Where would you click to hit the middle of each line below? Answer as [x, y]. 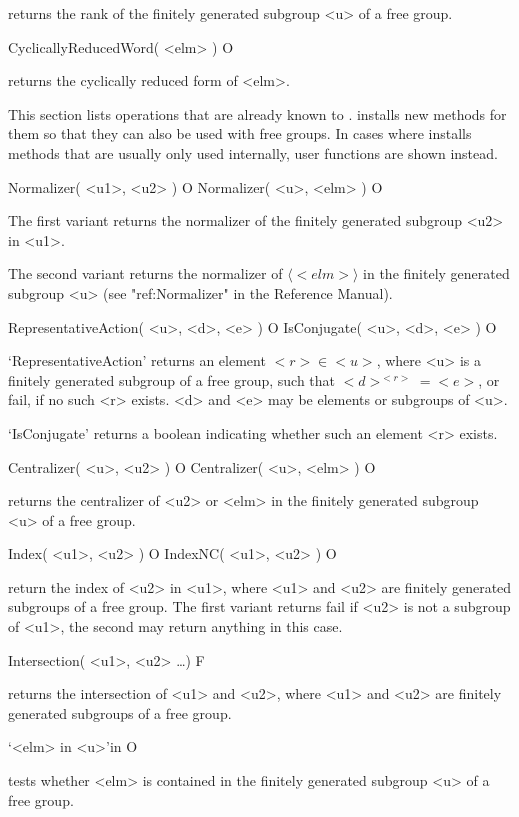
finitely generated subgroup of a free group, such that [172, 379]
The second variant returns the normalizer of [145, 273]
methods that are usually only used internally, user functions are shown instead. [253, 152]
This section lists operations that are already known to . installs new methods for [257, 113]
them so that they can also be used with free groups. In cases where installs [240, 133]
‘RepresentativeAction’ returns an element [137, 360]
